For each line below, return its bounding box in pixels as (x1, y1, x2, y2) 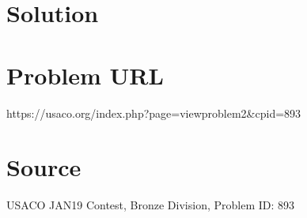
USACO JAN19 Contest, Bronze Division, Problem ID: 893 (6, 197, 295, 213)
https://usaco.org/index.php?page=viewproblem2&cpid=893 (6, 104, 301, 121)
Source (6, 151, 81, 183)
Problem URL (6, 58, 164, 91)
